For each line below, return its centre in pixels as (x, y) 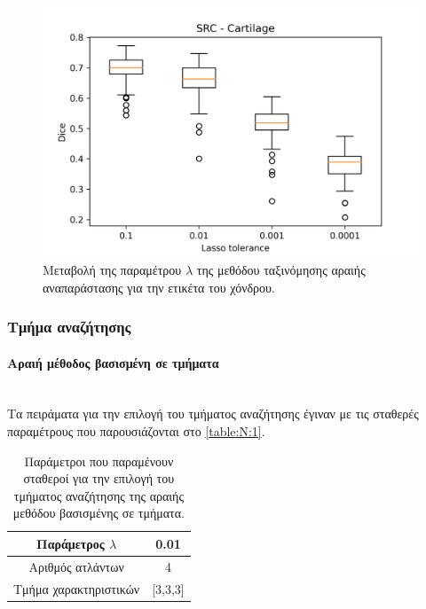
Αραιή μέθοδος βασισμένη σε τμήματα (113, 362)
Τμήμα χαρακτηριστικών (77, 588)
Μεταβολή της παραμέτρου (112, 269)
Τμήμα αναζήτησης (69, 327)
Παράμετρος (71, 543)
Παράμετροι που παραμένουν (99, 461)
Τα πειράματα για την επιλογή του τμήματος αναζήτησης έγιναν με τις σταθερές (213, 414)
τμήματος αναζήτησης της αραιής (99, 495)
